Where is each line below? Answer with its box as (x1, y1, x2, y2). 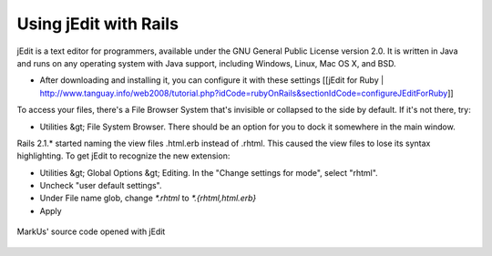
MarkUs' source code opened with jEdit (16, 226, 166, 237)
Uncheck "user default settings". (39, 180, 163, 191)
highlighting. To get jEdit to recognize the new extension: (16, 150, 231, 161)
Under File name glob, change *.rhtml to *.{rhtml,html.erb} (39, 192, 257, 204)
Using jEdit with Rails (16, 14, 179, 34)
